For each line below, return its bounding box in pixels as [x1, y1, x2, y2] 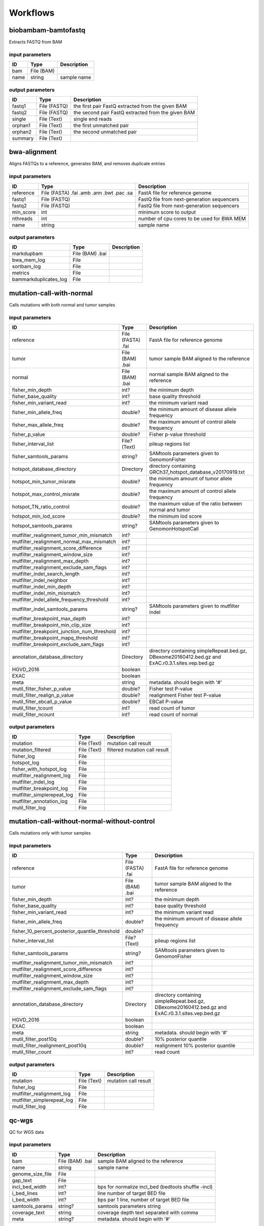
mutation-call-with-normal [9, 289, 93, 297]
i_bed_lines [12, 1190, 38, 1197]
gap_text [12, 1177, 32, 1184]
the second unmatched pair [73, 128, 137, 135]
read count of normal [149, 711, 198, 718]
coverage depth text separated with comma [97, 1209, 198, 1216]
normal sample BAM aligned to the [149, 371, 229, 378]
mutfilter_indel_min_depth [12, 584, 71, 590]
